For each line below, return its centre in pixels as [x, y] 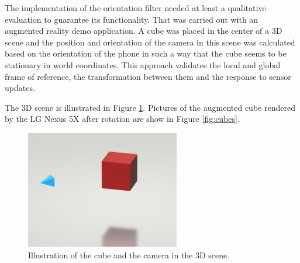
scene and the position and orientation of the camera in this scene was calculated [150, 42]
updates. [20, 88]
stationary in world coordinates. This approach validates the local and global [143, 64]
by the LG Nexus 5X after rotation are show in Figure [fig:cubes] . [122, 119]
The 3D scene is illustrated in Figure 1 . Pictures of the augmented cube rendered [150, 107]
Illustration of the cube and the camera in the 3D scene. [129, 255]
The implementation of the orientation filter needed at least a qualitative [135, 8]
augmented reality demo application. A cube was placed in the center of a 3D [144, 31]
